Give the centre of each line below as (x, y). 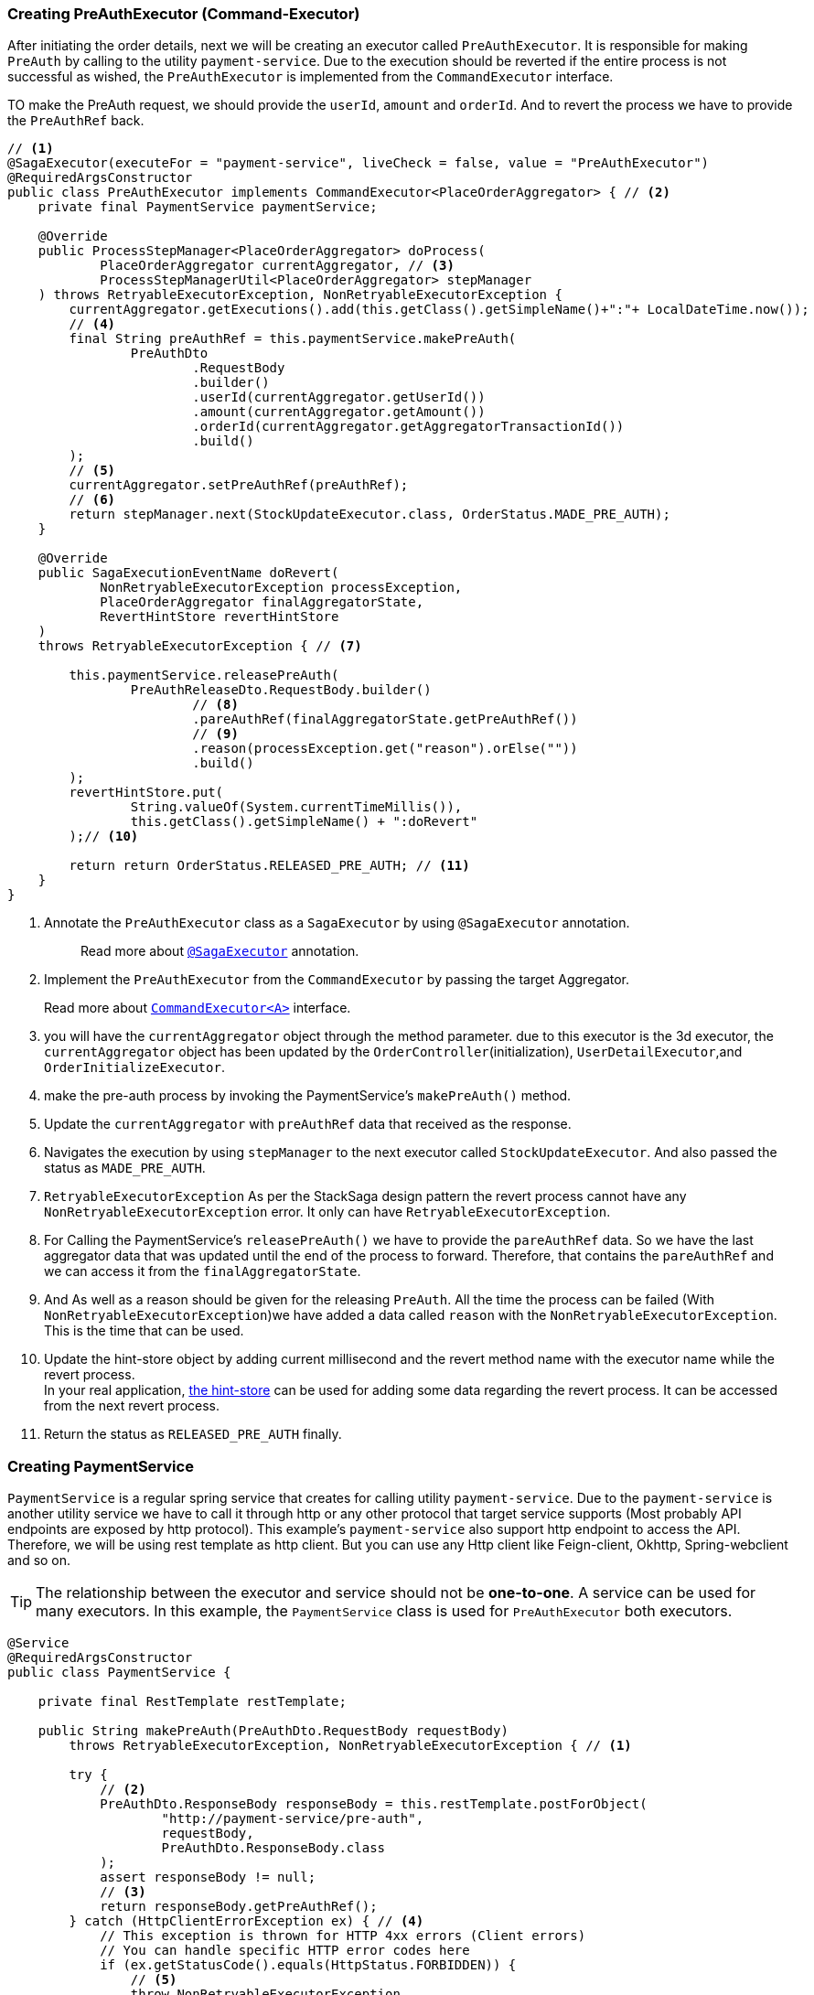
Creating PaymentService (101, 1466)
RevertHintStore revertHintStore (220, 617)
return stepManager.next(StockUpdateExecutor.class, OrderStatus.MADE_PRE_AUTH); (370, 515)
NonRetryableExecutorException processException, (281, 588)
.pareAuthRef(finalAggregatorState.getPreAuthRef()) (385, 719)
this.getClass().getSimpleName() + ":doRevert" (304, 822)
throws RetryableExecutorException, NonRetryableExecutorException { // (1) (350, 1746)
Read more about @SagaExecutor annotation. (220, 951)
